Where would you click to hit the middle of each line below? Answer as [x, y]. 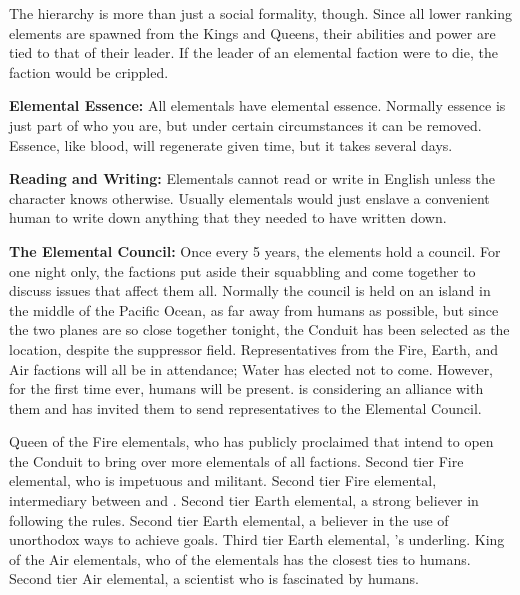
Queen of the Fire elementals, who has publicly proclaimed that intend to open [251, 441]
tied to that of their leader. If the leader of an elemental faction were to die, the [253, 52]
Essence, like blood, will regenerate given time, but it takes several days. [231, 144]
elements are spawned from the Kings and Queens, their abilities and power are [252, 32]
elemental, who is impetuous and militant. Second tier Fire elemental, [223, 480]
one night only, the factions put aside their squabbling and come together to [242, 270]
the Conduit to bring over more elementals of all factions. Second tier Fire [236, 460]
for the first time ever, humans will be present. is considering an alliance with [246, 388]
